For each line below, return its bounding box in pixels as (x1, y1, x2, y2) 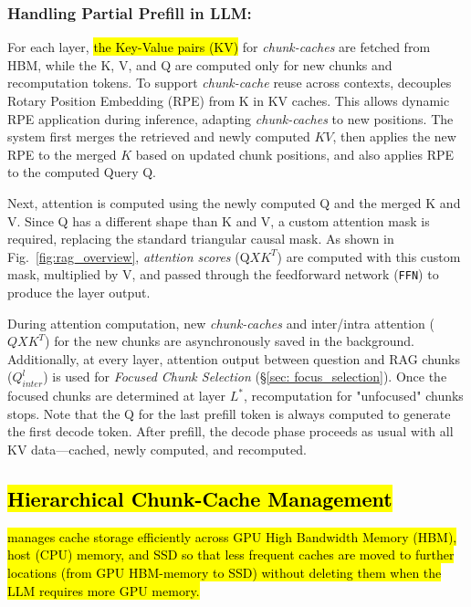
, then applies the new (332, 127, 456, 146)
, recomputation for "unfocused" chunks (243, 386, 464, 405)
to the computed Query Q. (7, 162, 156, 182)
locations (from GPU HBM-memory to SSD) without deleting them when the (7, 562, 442, 581)
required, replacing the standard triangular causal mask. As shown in (7, 229, 394, 248)
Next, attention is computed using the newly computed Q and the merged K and (7, 193, 461, 212)
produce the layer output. (7, 283, 151, 301)
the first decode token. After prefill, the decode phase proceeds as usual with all (7, 422, 454, 441)
